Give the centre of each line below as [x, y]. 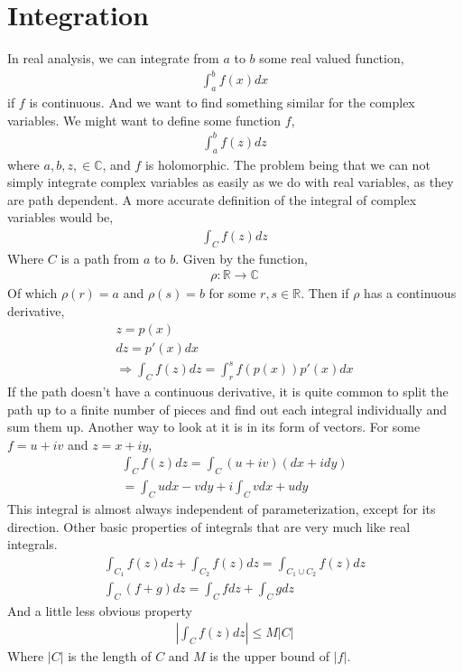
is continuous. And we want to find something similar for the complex [222, 103]
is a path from [100, 258]
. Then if [325, 293]
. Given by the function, [241, 258]
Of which [32, 293]
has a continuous [410, 293]
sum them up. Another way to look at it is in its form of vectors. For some [214, 427]
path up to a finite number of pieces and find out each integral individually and [227, 409]
